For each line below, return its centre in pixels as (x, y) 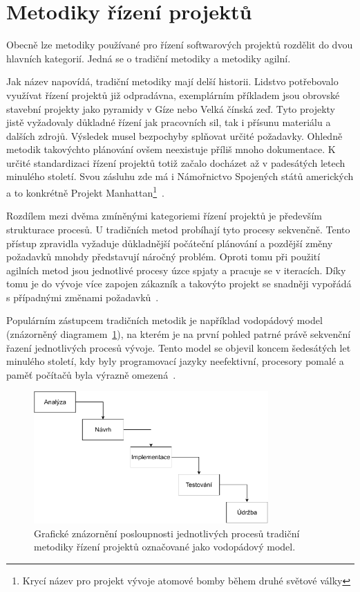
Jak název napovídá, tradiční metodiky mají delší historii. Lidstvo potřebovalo (172, 81)
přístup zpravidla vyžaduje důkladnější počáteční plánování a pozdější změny (170, 243)
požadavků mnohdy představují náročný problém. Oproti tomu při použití (163, 257)
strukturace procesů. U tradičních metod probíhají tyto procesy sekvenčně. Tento (178, 229)
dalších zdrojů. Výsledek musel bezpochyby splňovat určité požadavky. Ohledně (174, 135)
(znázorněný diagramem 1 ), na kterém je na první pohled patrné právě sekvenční (179, 334)
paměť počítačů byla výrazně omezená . (91, 374)
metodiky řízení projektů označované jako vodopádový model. (165, 547)
